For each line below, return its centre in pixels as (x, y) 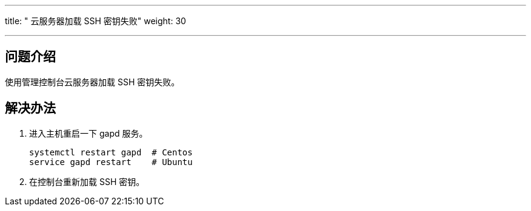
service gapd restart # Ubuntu (111, 162)
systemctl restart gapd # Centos (111, 152)
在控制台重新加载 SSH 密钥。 (87, 181)
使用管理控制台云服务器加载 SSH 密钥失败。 (92, 82)
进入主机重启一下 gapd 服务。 (88, 133)
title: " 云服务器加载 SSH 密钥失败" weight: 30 (95, 21)
